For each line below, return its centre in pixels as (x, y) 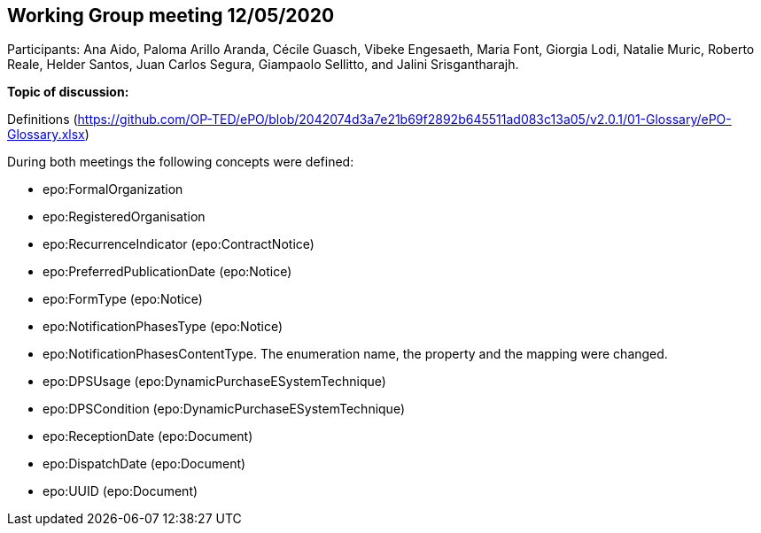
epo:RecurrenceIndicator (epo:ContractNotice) (179, 244)
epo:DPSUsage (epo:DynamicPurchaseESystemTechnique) (214, 382)
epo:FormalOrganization (113, 189)
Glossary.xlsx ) (48, 135)
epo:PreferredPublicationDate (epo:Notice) (167, 272)
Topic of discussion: (68, 92)
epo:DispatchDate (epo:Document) (144, 464)
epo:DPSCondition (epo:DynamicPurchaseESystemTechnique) (224, 409)
